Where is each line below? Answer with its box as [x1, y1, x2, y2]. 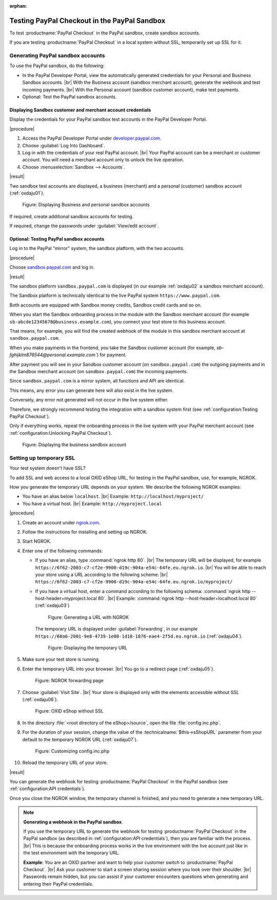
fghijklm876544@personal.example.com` [9, 352, 97, 358]
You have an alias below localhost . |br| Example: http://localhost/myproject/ [22, 493, 204, 500]
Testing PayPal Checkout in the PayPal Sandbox [9, 16, 166, 25]
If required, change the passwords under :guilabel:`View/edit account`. [9, 223, 159, 229]
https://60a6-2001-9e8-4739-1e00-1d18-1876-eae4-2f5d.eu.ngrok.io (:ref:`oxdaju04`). [35, 633, 243, 639]
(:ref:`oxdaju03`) [35, 602, 70, 608]
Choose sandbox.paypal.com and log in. [9, 264, 95, 271]
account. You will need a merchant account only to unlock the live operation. [22, 157, 184, 163]
